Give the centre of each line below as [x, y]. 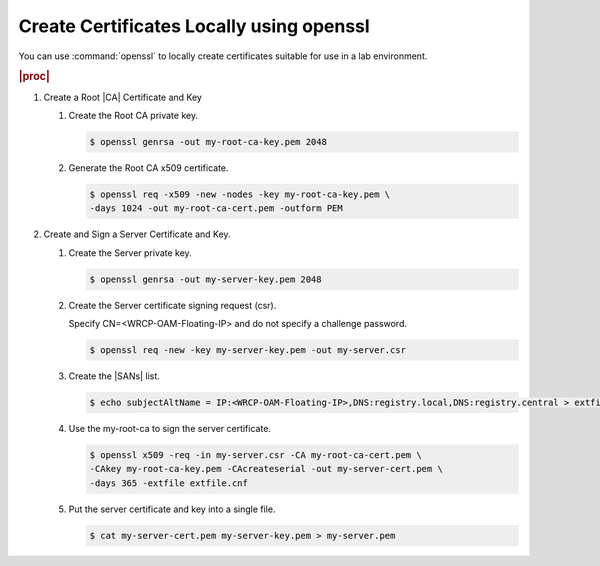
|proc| [34, 77]
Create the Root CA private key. [133, 115]
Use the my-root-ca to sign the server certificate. [170, 428]
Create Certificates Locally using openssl [194, 26]
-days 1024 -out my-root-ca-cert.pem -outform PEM [216, 208]
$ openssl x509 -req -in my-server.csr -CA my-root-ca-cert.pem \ [255, 454]
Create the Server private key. [130, 252]
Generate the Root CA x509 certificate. [148, 167]
